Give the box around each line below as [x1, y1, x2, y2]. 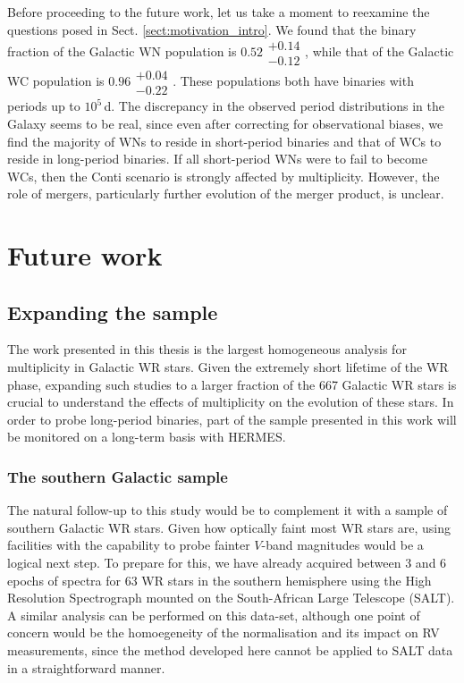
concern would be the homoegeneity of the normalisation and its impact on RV [7, 623, 440, 642]
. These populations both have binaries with [173, 72, 414, 90]
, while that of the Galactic [305, 42, 454, 61]
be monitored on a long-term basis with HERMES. [7, 427, 286, 446]
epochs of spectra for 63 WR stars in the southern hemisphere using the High [7, 570, 432, 589]
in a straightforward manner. [7, 658, 165, 677]
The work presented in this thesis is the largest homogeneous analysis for [7, 340, 407, 358]
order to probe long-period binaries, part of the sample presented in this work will [7, 409, 457, 428]
